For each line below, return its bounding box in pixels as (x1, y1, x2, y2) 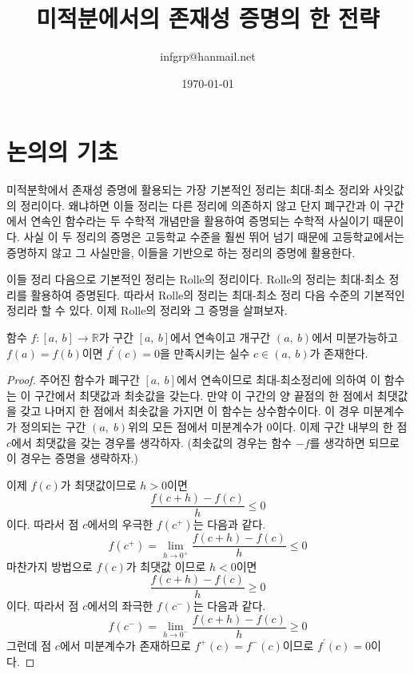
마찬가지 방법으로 (6, 557, 93, 574)
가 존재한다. (309, 344, 368, 361)
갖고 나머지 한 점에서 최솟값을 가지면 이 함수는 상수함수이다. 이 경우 (20, 402, 360, 419)
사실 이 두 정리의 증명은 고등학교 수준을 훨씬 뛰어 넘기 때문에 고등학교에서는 (23, 228, 404, 245)
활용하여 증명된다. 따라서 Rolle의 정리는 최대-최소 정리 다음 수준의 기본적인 (30, 286, 405, 303)
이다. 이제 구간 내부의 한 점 (272, 418, 408, 434)
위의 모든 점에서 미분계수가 (128, 418, 263, 434)
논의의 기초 (6, 135, 118, 168)
